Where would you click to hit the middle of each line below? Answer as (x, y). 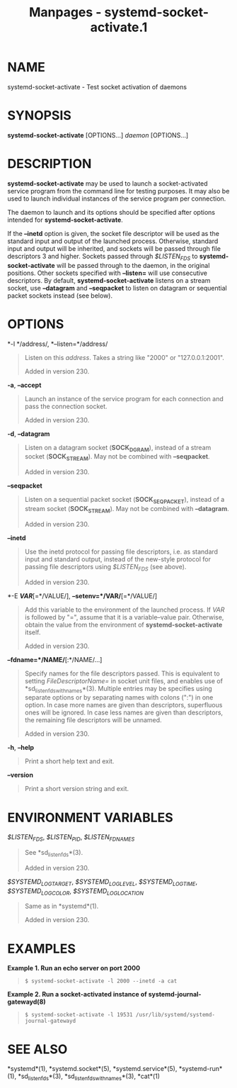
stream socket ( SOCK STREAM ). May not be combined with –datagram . (127, 509)
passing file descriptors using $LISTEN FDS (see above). (105, 567)
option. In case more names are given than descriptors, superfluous (123, 705)
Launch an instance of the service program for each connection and (124, 398)
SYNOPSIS (40, 116)
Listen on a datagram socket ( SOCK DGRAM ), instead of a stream (118, 448)
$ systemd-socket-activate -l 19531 (79, 1015)
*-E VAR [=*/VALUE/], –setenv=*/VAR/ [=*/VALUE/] (82, 595)
